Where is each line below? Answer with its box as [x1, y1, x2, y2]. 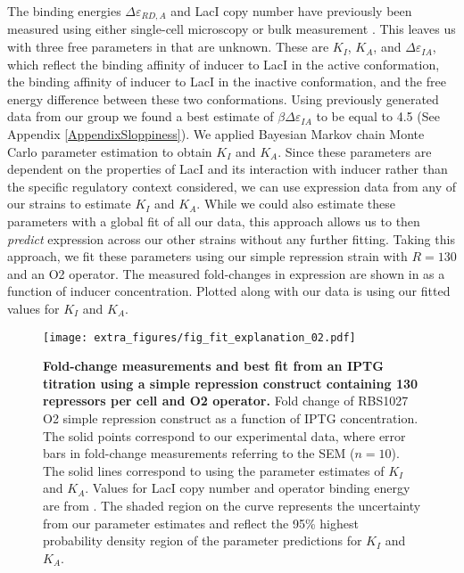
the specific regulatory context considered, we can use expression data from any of [7, 176, 456, 195]
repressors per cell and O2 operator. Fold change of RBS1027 [43, 391, 409, 410]
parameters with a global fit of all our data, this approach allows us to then [7, 211, 420, 230]
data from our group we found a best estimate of [7, 107, 274, 126]
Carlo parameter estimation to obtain [7, 142, 212, 160]
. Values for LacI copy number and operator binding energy [85, 479, 410, 497]
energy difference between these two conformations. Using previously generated [7, 89, 439, 108]
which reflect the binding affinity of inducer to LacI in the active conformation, [7, 54, 440, 73]
